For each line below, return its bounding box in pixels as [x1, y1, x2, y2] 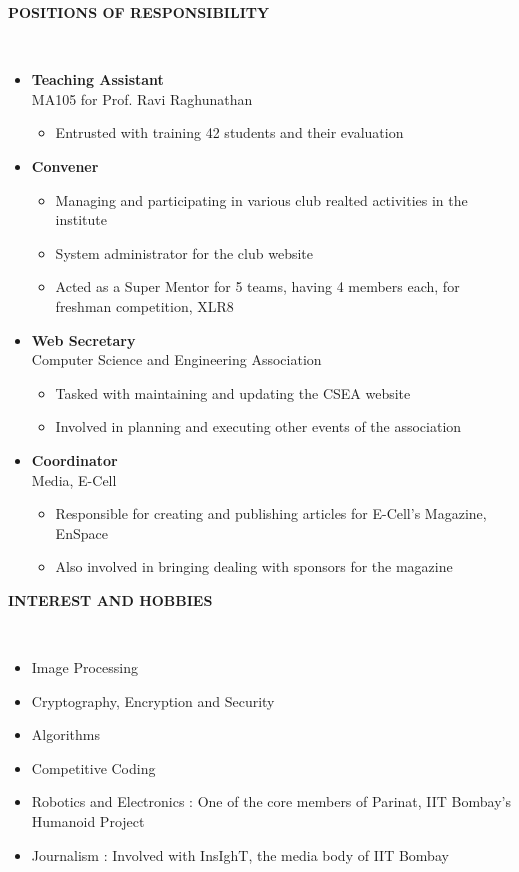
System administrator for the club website [55, 242, 313, 263]
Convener [31, 155, 99, 176]
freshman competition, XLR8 [55, 295, 234, 316]
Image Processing [31, 657, 138, 678]
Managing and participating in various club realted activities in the [55, 189, 468, 210]
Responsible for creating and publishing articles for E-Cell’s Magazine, [55, 503, 487, 524]
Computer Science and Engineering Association [31, 349, 322, 370]
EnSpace [55, 522, 108, 543]
